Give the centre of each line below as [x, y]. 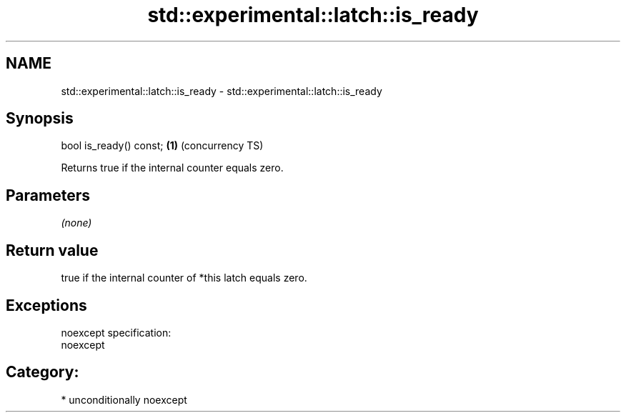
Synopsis [40, 119]
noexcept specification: [116, 332]
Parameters [48, 195]
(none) [76, 223]
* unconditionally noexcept [124, 399]
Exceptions [46, 305]
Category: [43, 372]
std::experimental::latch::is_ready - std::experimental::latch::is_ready [222, 91]
